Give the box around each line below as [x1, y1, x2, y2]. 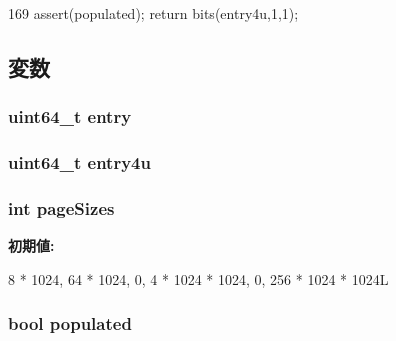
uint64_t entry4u [8, 150, 151, 175]
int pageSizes [8, 195, 115, 220]
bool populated [8, 311, 132, 336]
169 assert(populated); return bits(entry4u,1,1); [8, 3, 299, 23]
